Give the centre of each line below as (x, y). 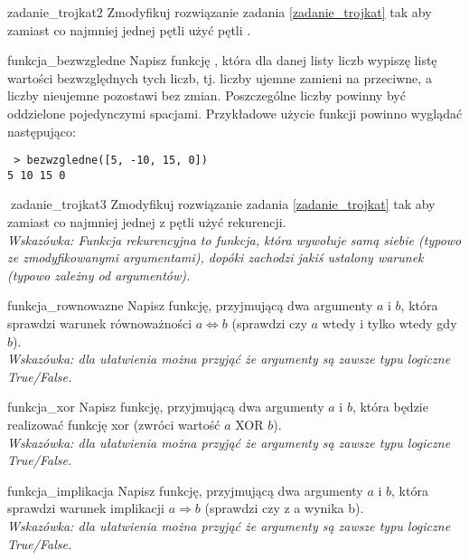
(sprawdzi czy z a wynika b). (284, 508)
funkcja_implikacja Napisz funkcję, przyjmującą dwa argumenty (185, 490)
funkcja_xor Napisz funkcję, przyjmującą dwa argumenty (166, 407)
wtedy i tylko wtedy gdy (389, 323)
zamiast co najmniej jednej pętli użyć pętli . (129, 29)
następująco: (42, 131)
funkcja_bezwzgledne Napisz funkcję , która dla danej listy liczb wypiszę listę (222, 60)
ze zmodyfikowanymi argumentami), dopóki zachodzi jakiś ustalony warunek (216, 257)
